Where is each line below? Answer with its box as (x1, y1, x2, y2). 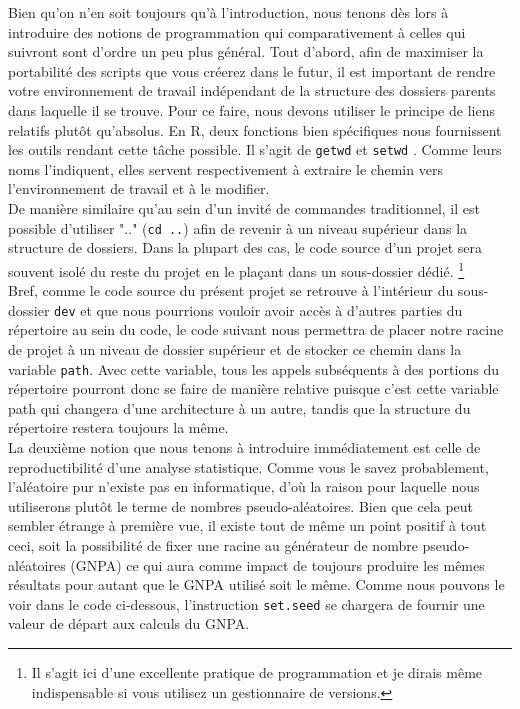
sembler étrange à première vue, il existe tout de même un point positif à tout (8, 515, 487, 536)
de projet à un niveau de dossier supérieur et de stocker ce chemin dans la (8, 338, 462, 359)
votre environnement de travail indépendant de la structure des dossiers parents (8, 80, 496, 101)
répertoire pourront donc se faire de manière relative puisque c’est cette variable (8, 378, 499, 399)
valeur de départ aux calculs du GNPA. (8, 613, 250, 634)
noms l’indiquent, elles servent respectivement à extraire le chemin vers (8, 158, 443, 179)
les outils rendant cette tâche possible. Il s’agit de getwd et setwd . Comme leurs (8, 139, 502, 160)
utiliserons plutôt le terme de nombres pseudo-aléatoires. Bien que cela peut (8, 495, 474, 516)
